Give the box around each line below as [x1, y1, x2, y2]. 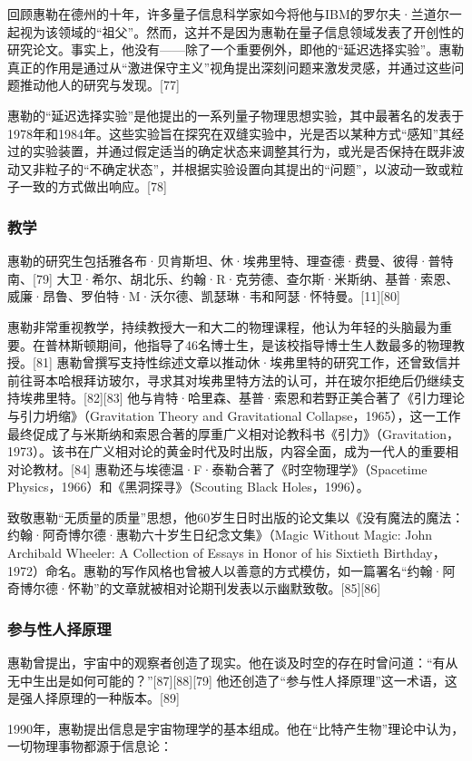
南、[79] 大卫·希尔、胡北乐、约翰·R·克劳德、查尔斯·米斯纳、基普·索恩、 [7, 268, 459, 288]
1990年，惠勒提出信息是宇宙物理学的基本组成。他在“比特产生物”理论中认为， [7, 718, 465, 737]
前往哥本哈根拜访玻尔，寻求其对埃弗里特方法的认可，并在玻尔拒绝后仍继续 [7, 370, 452, 389]
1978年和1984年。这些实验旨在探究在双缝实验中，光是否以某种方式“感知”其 [7, 123, 452, 142]
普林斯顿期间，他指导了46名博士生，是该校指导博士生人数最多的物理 [44, 335, 452, 354]
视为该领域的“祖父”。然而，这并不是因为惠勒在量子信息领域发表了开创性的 [19, 22, 465, 41]
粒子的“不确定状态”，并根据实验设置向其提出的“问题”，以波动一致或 [44, 159, 451, 178]
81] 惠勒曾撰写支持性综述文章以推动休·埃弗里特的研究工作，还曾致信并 [35, 353, 461, 372]
